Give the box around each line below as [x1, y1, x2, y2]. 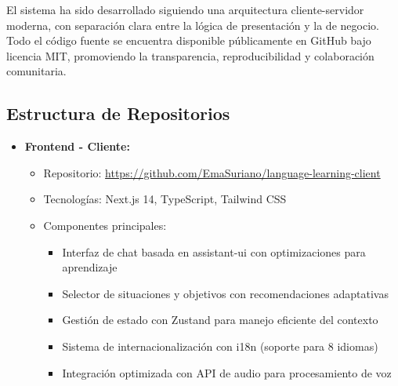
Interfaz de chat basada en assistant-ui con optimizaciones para [62, 243, 366, 260]
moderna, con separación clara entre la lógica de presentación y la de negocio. [6, 16, 379, 33]
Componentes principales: [43, 217, 167, 233]
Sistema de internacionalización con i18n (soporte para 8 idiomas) [62, 337, 378, 354]
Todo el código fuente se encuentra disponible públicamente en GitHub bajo [6, 32, 371, 49]
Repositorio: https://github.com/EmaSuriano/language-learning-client [43, 164, 381, 180]
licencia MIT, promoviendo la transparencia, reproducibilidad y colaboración [6, 47, 374, 64]
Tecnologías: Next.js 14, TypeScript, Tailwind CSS [43, 191, 287, 207]
